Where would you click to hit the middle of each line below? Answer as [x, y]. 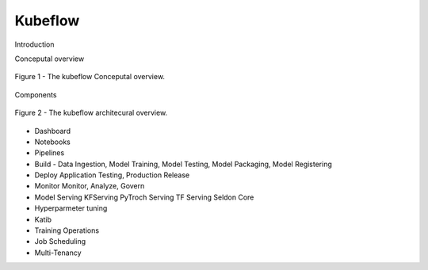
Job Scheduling [60, 241]
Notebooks [52, 142]
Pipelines [50, 153]
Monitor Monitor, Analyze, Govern [90, 186]
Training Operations [67, 230]
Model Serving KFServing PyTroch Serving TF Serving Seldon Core [144, 197]
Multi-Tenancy [58, 253]
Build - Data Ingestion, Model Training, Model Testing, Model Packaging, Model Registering [183, 164]
